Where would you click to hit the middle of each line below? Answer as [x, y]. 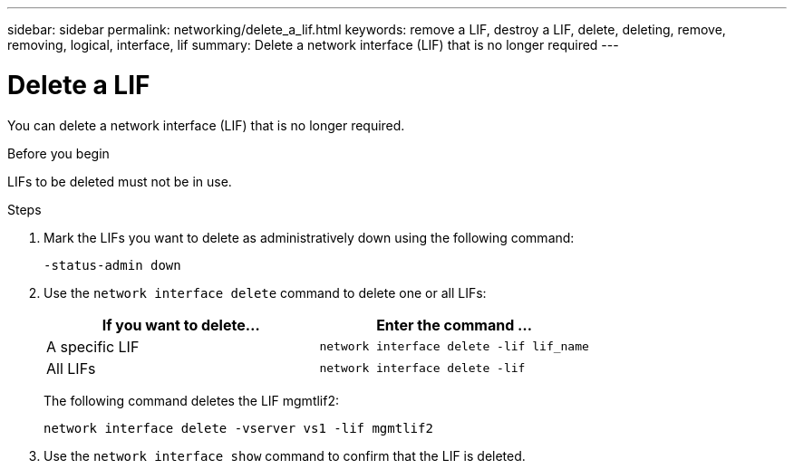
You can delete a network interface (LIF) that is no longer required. [206, 125]
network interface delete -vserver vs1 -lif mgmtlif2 [238, 428]
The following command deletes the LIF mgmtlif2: [191, 400]
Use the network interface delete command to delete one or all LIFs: [265, 292]
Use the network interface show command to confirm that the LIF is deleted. [285, 455]
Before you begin [58, 153]
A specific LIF [93, 346]
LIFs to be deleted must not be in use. [120, 181]
